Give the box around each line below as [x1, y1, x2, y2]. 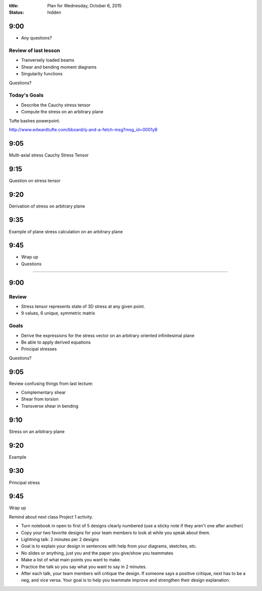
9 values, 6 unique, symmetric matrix [21, 310, 96, 316]
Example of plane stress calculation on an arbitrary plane [9, 228, 123, 234]
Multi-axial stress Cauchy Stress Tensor [9, 152, 89, 158]
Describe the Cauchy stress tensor [21, 102, 91, 108]
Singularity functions [21, 71, 63, 77]
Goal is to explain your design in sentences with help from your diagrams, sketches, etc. [21, 543, 197, 549]
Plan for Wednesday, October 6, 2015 [47, 3, 122, 8]
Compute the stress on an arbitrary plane [21, 109, 104, 115]
